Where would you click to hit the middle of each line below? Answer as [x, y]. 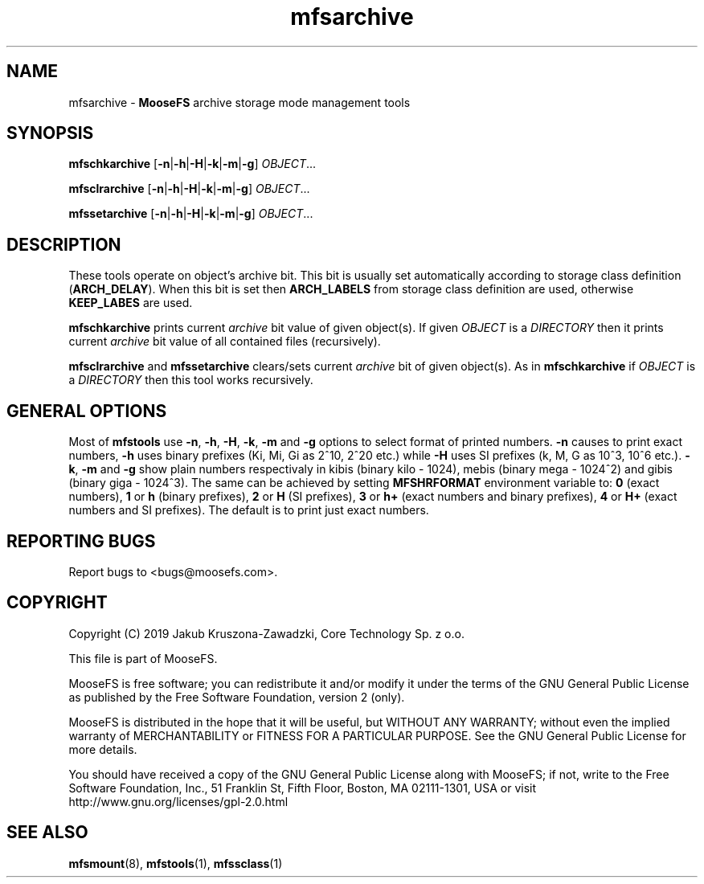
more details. [103, 749]
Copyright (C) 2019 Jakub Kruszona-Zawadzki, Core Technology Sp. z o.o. [266, 633]
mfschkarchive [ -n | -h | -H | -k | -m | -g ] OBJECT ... [192, 164]
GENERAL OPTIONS [87, 411]
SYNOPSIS [50, 133]
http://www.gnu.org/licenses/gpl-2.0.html [178, 801]
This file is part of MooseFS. [143, 658]
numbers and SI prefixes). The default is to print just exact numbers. [249, 510]
